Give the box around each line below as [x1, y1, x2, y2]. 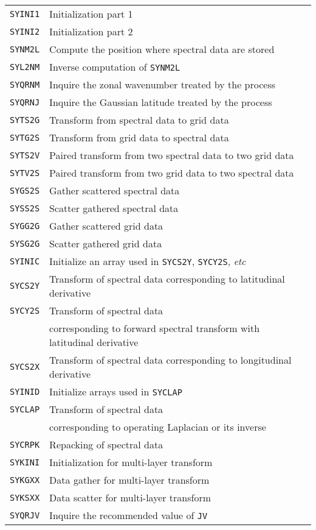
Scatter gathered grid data [49, 236, 162, 250]
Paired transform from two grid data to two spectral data [49, 166, 294, 180]
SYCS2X [10, 362, 40, 372]
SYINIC [10, 256, 40, 266]
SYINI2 [10, 26, 40, 37]
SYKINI [10, 457, 40, 467]
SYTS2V [10, 150, 40, 160]
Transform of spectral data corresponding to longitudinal [49, 353, 292, 367]
